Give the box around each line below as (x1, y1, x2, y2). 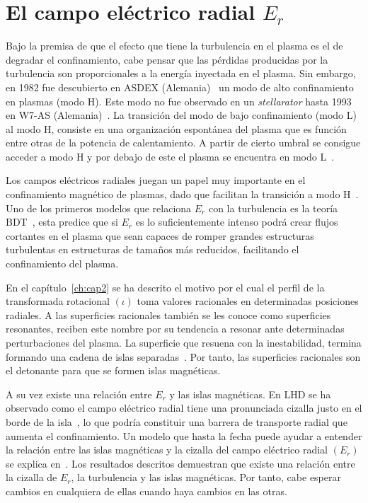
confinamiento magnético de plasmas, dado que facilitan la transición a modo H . (6, 187, 359, 202)
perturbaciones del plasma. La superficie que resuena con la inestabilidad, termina (6, 335, 362, 349)
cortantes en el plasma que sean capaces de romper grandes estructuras (6, 228, 314, 243)
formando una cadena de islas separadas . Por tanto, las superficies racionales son (6, 349, 361, 364)
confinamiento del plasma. (6, 256, 119, 271)
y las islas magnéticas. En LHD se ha (169, 386, 331, 401)
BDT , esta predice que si (6, 214, 118, 229)
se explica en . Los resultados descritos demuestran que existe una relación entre (6, 456, 355, 470)
